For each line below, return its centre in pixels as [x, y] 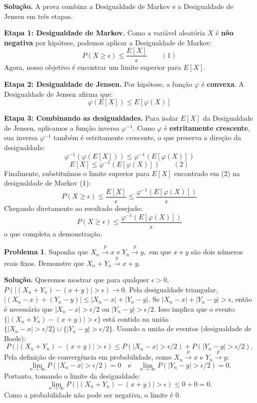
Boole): [15, 338]
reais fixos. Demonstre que [44, 263]
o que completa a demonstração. [53, 233]
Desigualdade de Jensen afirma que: [59, 94]
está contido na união [136, 318]
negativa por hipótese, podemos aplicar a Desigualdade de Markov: [108, 42]
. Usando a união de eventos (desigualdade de [182, 328]
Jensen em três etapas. [39, 16]
